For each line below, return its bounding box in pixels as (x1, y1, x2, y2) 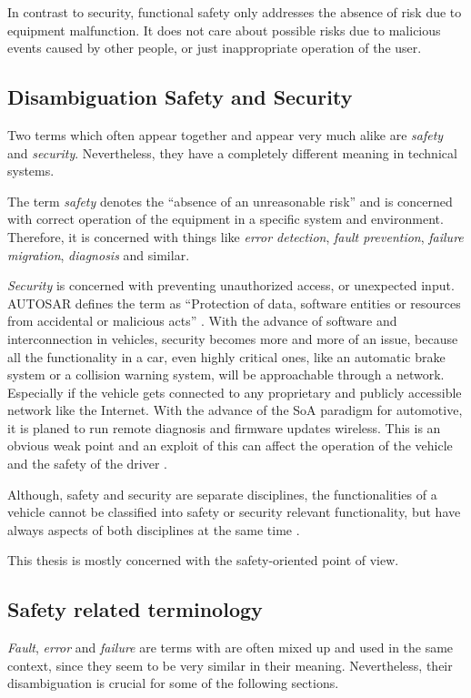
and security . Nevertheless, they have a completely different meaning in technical (7, 143, 457, 162)
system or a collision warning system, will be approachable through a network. (7, 365, 445, 384)
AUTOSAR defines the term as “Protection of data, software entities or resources (7, 293, 461, 312)
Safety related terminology (7, 595, 263, 623)
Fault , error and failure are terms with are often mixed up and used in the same (7, 638, 454, 657)
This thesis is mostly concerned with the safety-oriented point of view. (7, 551, 399, 570)
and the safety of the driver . (7, 454, 167, 473)
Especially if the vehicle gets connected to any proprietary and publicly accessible (7, 382, 462, 401)
